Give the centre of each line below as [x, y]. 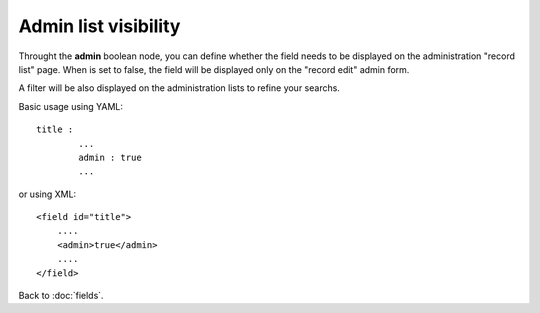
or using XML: [47, 194]
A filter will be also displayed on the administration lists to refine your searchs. [179, 88]
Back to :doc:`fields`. [61, 296]
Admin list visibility [99, 26]
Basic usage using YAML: [71, 106]
